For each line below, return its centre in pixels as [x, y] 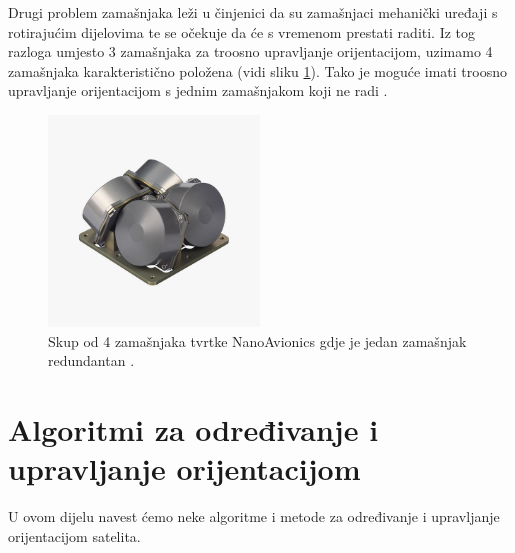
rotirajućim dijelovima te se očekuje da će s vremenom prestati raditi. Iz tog [242, 31]
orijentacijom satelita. [74, 535]
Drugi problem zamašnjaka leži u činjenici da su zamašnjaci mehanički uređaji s [253, 12]
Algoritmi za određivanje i [193, 428]
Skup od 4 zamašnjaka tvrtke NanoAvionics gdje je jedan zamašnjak [257, 340]
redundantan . [91, 360]
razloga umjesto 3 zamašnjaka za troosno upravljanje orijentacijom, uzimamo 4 [250, 51]
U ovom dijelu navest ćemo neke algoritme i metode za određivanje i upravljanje [254, 516]
